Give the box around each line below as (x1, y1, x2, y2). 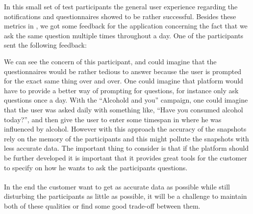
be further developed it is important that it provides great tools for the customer (4, 152, 247, 162)
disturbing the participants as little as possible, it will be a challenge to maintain (4, 191, 247, 201)
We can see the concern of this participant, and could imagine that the (4, 56, 217, 66)
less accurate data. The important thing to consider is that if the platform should (4, 143, 249, 153)
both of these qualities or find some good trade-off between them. (4, 200, 201, 211)
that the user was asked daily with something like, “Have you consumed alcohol (4, 104, 243, 114)
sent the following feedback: (4, 40, 87, 50)
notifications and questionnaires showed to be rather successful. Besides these (4, 11, 236, 21)
